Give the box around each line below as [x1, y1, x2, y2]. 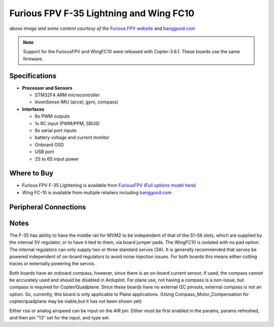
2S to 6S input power [35, 156, 79, 162]
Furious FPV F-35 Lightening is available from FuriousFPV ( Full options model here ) [22, 183, 196, 189]
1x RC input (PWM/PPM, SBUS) [35, 120, 100, 126]
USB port [35, 149, 54, 155]
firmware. [23, 56, 43, 62]
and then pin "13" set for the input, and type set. [9, 315, 110, 321]
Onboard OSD [35, 141, 64, 148]
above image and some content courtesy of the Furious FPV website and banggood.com [9, 25, 195, 31]
